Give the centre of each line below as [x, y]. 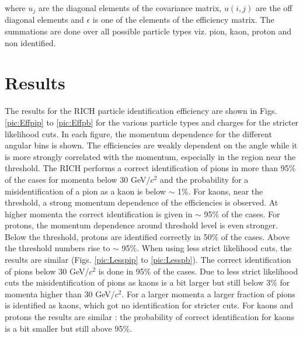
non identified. [30, 42]
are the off [274, 8]
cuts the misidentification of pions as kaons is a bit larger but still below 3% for [147, 282]
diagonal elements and [44, 20]
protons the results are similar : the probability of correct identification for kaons [150, 317]
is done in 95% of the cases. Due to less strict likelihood [198, 271]
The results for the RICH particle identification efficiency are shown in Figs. [141, 111]
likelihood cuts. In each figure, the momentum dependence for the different [138, 133]
